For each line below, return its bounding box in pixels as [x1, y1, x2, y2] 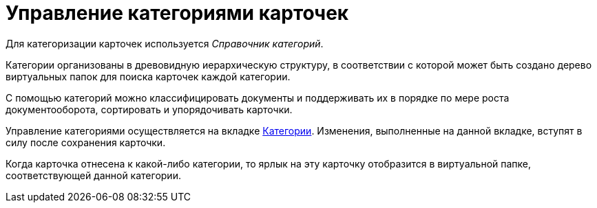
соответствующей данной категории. [6, 169, 181, 181]
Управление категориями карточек [6, 1, 349, 25]
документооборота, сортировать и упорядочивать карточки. [6, 103, 293, 115]
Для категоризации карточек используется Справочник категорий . [6, 37, 324, 49]
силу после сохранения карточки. [6, 136, 166, 148]
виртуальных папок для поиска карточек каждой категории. [6, 70, 291, 82]
